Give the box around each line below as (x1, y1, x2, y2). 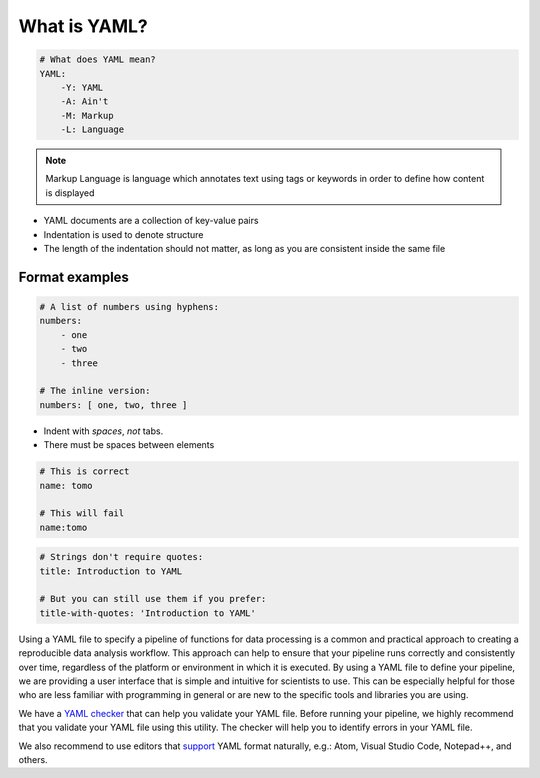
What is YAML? (18, 15, 149, 37)
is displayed (45, 186, 95, 199)
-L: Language (60, 124, 125, 135)
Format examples (18, 268, 130, 285)
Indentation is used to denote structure (43, 228, 204, 240)
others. (18, 753, 49, 765)
